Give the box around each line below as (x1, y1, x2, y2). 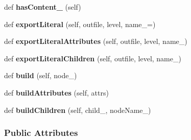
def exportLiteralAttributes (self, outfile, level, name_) (4, 36, 187, 46)
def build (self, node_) (4, 70, 77, 81)
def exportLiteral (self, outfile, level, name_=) (4, 18, 156, 29)
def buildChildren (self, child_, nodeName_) (4, 104, 151, 115)
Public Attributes (4, 126, 78, 139)
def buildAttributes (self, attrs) (4, 87, 109, 98)
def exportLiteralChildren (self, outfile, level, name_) (4, 53, 181, 63)
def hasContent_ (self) (4, 2, 81, 12)
